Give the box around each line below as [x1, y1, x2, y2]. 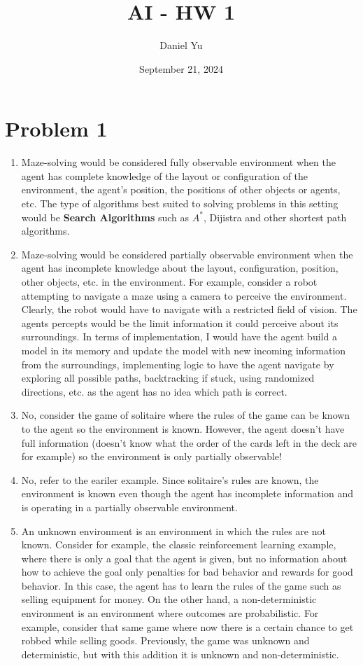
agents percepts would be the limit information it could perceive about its [21, 315, 339, 330]
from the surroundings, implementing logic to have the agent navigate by [21, 356, 334, 371]
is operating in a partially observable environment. [21, 499, 238, 514]
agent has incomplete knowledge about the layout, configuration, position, [21, 261, 339, 275]
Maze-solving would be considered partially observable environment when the [21, 247, 353, 261]
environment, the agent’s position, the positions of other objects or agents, [21, 182, 341, 197]
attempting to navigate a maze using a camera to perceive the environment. [21, 288, 347, 303]
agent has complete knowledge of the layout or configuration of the [21, 168, 308, 183]
